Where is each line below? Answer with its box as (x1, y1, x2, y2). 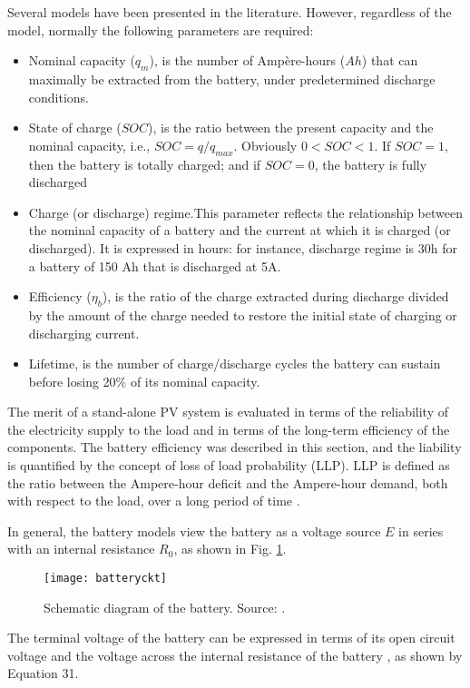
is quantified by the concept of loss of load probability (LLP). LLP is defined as (7, 456, 450, 475)
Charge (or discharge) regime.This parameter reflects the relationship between (28, 202, 463, 221)
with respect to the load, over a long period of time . (7, 491, 300, 510)
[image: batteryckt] (44, 572, 168, 585)
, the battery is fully (314, 154, 427, 173)
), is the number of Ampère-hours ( (149, 51, 346, 70)
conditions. (28, 87, 90, 106)
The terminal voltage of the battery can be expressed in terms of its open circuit (7, 628, 455, 647)
